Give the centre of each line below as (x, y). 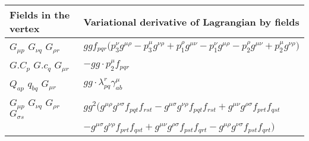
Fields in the (40, 15)
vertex (25, 28)
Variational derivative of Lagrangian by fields (191, 21)
